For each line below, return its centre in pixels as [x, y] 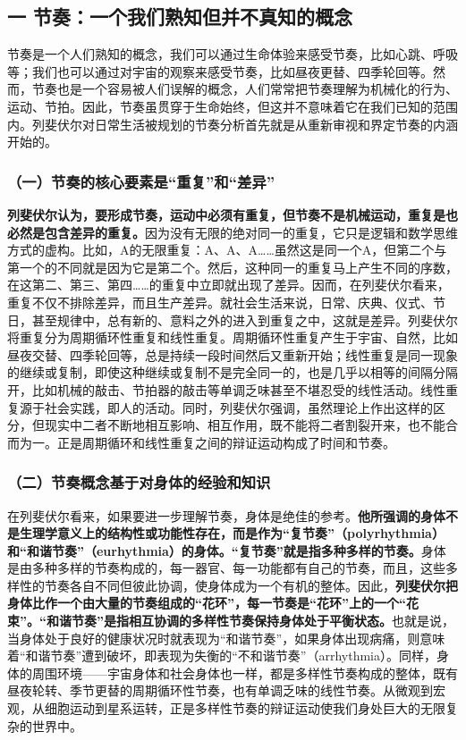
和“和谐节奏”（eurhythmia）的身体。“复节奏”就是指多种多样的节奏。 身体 [227, 550]
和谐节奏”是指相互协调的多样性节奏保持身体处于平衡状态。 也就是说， [250, 621]
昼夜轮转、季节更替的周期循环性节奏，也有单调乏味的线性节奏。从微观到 [220, 690]
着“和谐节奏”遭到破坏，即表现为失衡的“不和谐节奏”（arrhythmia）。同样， [222, 656]
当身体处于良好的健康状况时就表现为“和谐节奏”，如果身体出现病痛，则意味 [226, 638]
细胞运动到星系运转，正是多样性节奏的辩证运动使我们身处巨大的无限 [245, 708]
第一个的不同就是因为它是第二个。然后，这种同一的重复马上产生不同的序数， [233, 267]
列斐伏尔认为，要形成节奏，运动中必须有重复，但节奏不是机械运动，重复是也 [233, 214]
